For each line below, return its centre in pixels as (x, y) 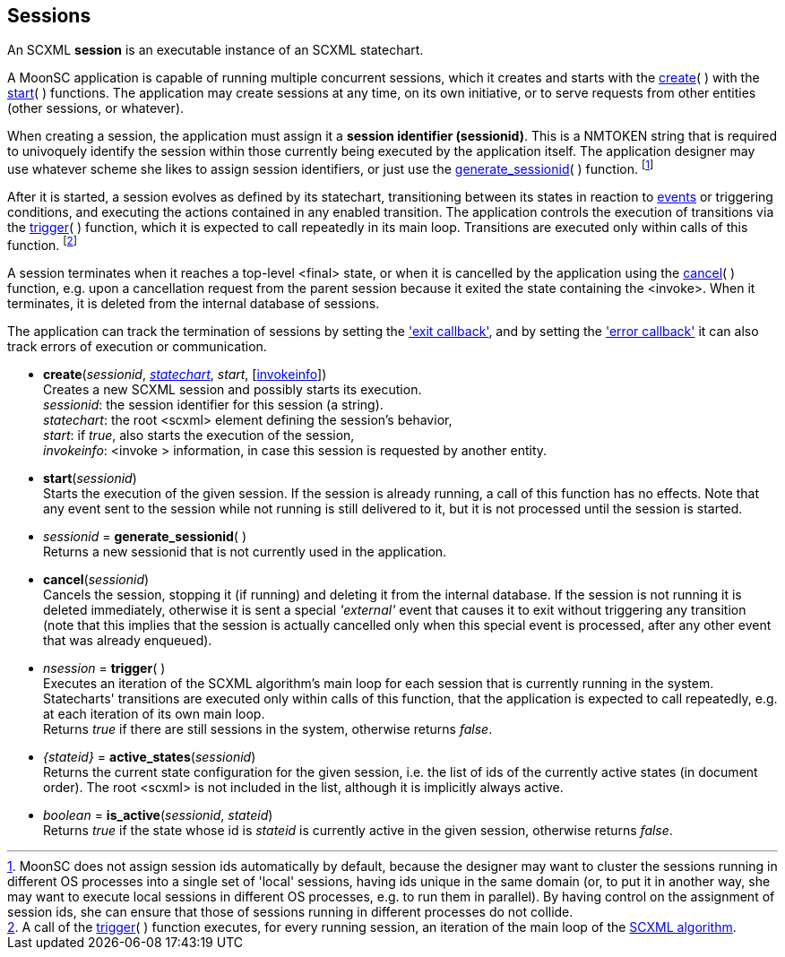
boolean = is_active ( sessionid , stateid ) (158, 815)
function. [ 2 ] (42, 244)
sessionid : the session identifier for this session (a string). (213, 404)
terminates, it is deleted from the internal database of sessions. (194, 303)
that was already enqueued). (128, 640)
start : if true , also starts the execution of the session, (199, 435)
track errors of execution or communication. (137, 346)
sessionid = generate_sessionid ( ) (145, 536)
